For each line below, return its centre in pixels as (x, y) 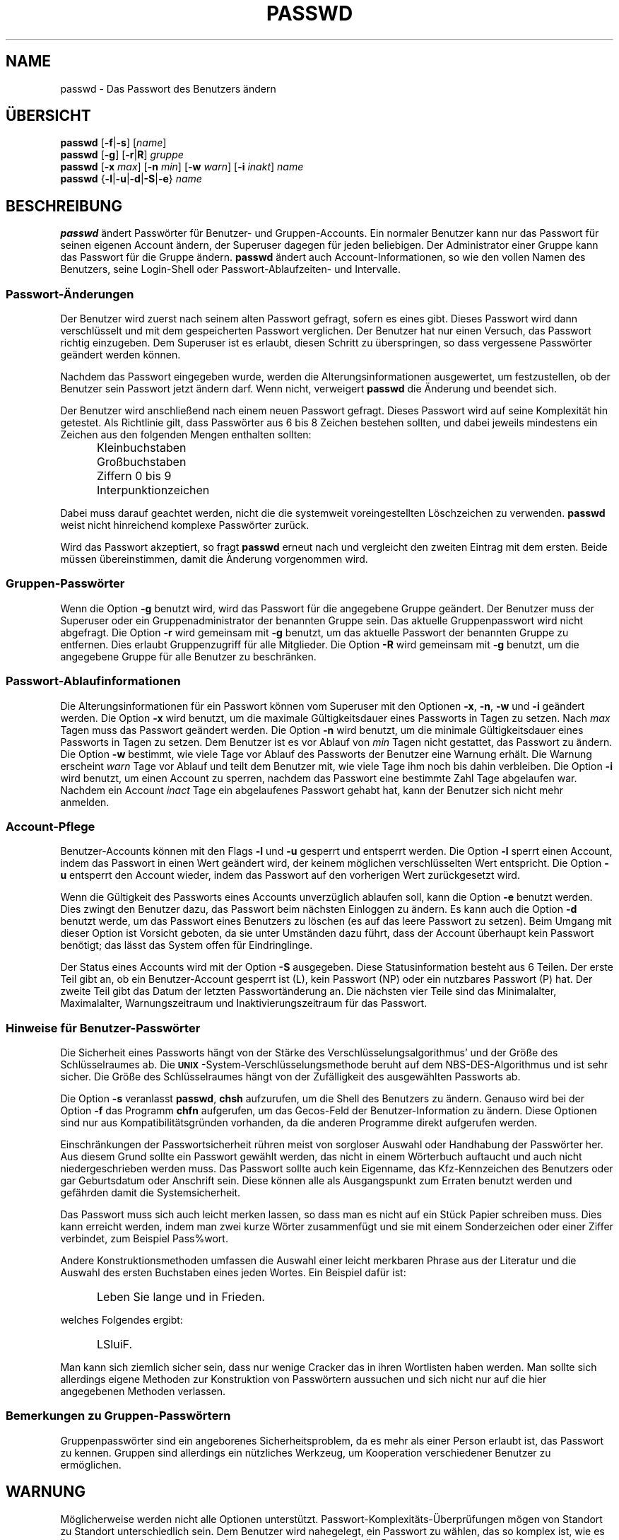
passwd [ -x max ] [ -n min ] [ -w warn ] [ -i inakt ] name (182, 167)
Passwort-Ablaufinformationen (93, 681)
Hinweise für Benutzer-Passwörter (103, 1028)
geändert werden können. (120, 355)
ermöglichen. (91, 1464)
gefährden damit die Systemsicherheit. (151, 1193)
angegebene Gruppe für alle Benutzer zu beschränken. (188, 656)
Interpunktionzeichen (153, 490)
